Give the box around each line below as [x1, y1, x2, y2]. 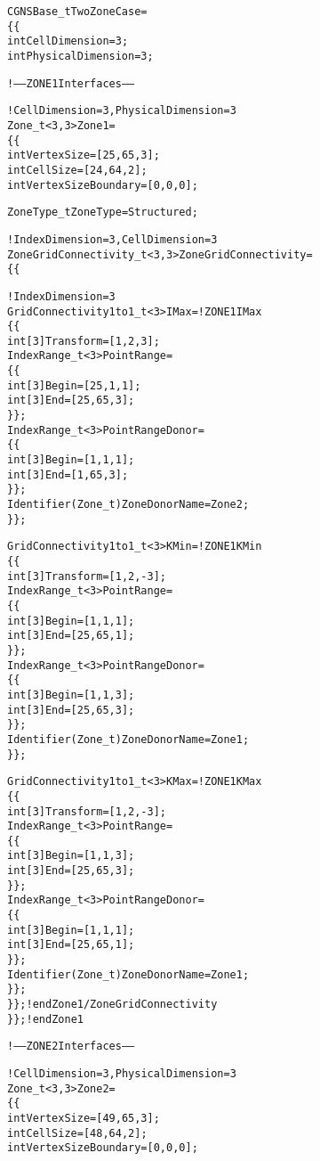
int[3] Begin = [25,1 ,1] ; [7, 379, 141, 392]
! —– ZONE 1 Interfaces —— [7, 77, 135, 90]
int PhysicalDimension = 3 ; [7, 49, 154, 62]
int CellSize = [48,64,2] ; [7, 1126, 148, 1140]
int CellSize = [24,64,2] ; [7, 163, 148, 176]
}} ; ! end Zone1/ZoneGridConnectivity [7, 998, 218, 1011]
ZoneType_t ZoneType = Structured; [7, 206, 198, 219]
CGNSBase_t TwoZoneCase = [7, 5, 148, 18]
